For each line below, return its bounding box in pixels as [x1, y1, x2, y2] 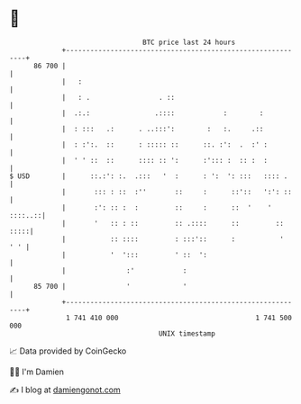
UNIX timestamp [158, 328, 216, 338]
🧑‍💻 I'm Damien [9, 366, 65, 377]
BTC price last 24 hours [142, 38, 236, 47]
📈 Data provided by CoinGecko [9, 346, 127, 356]
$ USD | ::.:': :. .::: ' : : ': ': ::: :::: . [9, 171, 288, 181]
